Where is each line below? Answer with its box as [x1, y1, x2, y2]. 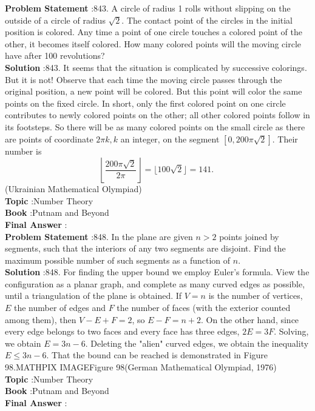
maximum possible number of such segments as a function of [5, 253, 231, 266]
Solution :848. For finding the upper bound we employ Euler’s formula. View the [5, 266, 310, 278]
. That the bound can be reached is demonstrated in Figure [46, 349, 268, 361]
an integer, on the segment [120, 132, 220, 145]
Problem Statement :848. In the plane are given [5, 230, 193, 242]
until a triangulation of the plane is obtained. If [5, 289, 182, 302]
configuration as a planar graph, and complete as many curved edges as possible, [5, 277, 305, 290]
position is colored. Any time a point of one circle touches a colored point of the [5, 25, 302, 38]
